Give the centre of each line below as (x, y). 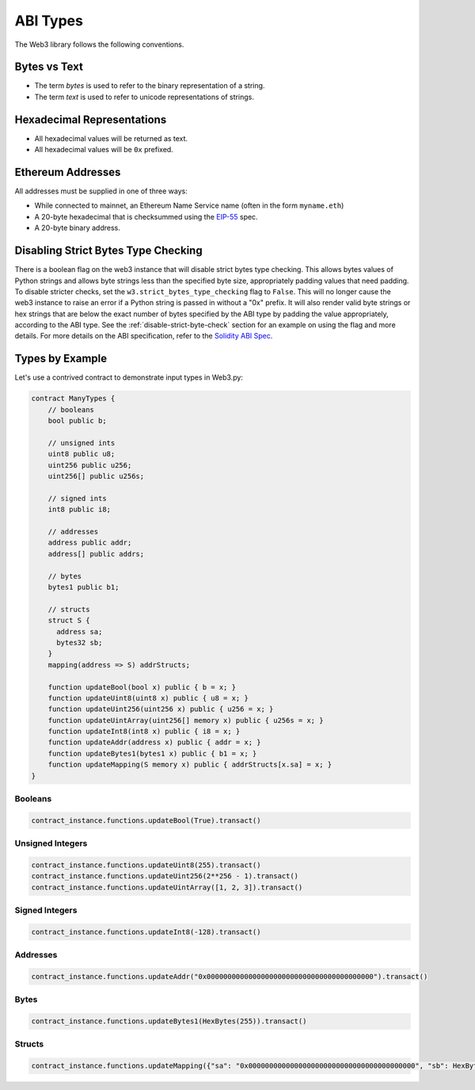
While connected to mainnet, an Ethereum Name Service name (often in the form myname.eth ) (189, 205)
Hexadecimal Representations (91, 119)
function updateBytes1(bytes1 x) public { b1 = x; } (152, 753)
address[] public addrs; (96, 554)
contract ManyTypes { (73, 399)
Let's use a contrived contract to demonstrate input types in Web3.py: (129, 377)
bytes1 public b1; (84, 587)
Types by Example (61, 359)
